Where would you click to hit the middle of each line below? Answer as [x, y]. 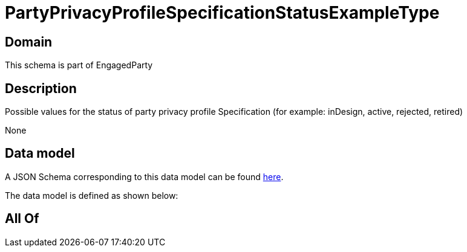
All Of [22, 219]
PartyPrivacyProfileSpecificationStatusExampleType [222, 13]
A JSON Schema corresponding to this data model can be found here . [144, 176]
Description [41, 88]
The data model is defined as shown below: [92, 195]
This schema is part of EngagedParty [79, 65]
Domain [29, 42]
